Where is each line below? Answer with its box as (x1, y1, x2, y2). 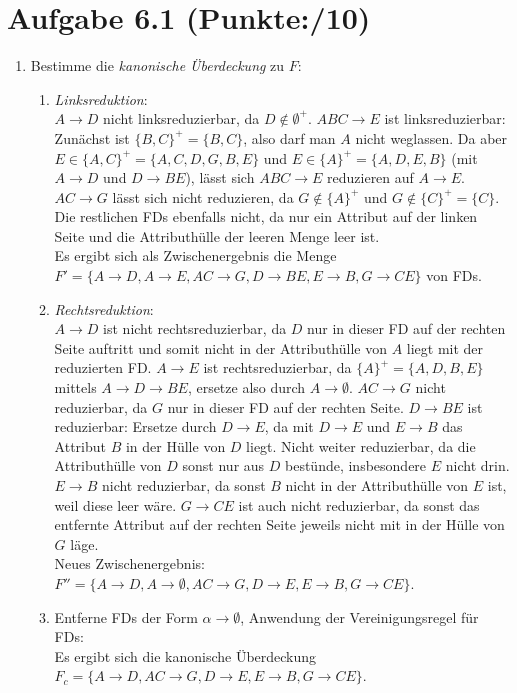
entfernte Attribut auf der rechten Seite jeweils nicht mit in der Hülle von (54, 514, 505, 535)
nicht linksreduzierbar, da (103, 108, 260, 129)
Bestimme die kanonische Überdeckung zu (30, 55, 285, 76)
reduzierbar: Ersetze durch (54, 416, 217, 437)
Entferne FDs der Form (54, 606, 198, 627)
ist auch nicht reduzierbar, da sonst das (238, 494, 480, 515)
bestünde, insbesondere (285, 455, 427, 476)
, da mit (264, 416, 314, 437)
